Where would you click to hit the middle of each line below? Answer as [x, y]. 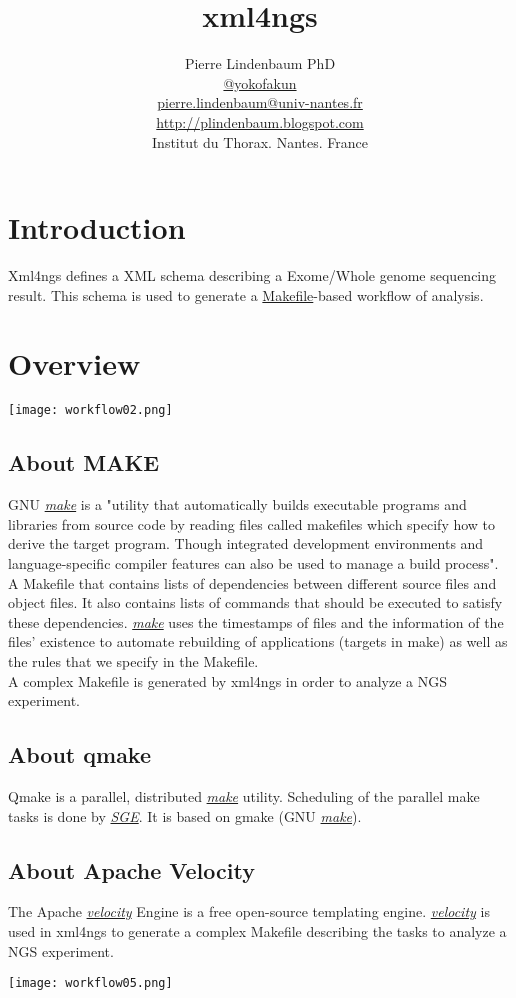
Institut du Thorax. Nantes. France [260, 141]
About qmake [80, 754]
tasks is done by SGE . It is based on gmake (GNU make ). [185, 815]
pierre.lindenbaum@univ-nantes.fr [260, 102]
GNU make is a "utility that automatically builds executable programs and [237, 504]
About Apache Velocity [131, 869]
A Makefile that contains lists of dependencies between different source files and [252, 582]
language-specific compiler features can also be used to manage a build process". [253, 562]
